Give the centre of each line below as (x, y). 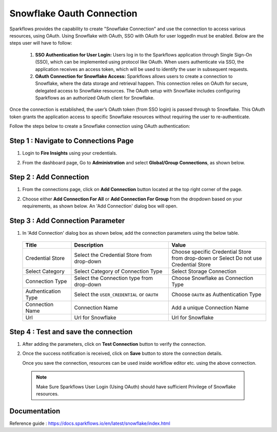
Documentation (35, 411)
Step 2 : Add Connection (49, 177)
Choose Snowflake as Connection (212, 278)
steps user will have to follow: (41, 43)
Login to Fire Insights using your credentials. (70, 153)
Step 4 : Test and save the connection (71, 332)
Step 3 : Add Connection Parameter (67, 221)
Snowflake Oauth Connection (74, 13)
